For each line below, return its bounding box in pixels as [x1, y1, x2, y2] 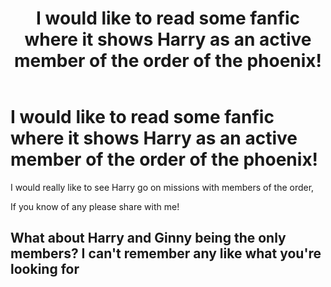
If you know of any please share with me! [10, 200, 180, 212]
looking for [10, 261, 80, 278]
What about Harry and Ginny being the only [10, 230, 287, 247]
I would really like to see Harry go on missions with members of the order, [10, 181, 315, 193]
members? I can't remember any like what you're [10, 245, 322, 262]
